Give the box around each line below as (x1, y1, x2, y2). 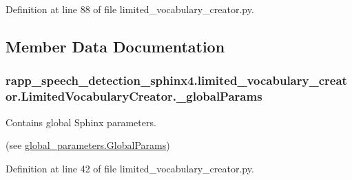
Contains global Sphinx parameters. (6, 114, 156, 129)
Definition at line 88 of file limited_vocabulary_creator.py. (6, 2, 254, 16)
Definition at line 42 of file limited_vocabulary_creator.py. (6, 161, 254, 175)
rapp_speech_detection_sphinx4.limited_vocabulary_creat (6, 72, 347, 89)
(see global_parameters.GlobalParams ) (6, 138, 170, 152)
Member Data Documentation (6, 35, 225, 57)
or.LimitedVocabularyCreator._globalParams (6, 88, 262, 105)
